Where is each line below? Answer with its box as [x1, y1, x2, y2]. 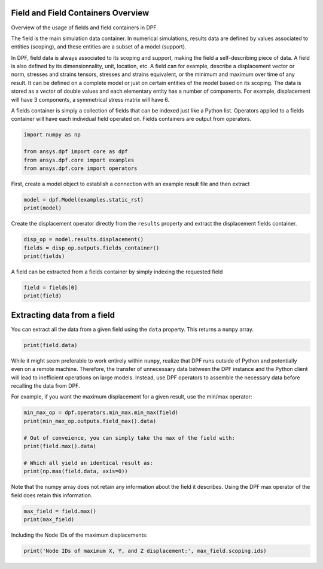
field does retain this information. [11, 491, 93, 499]
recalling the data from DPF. [11, 382, 80, 390]
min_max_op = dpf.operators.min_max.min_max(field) [23, 409, 179, 416]
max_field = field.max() [23, 507, 97, 515]
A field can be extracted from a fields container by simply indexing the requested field [11, 268, 223, 275]
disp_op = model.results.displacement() [23, 236, 144, 243]
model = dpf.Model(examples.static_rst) [23, 196, 144, 203]
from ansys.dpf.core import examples [23, 156, 135, 163]
